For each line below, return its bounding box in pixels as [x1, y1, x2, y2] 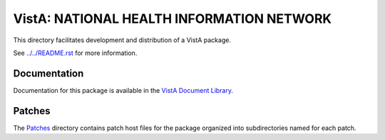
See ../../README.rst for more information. [13, 49, 138, 57]
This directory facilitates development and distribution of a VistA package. [13, 36, 232, 44]
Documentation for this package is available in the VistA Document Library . [13, 86, 234, 94]
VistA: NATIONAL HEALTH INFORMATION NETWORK [13, 11, 332, 26]
